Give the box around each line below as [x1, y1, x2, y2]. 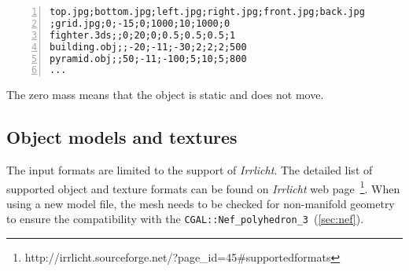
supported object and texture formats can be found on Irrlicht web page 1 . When [6, 178, 400, 196]
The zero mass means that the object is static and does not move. [6, 86, 324, 103]
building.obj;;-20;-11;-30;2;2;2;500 [50, 41, 247, 53]
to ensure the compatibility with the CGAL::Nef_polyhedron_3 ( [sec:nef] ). [6, 211, 364, 227]
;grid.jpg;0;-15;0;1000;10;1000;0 [50, 17, 230, 29]
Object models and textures [6, 125, 238, 149]
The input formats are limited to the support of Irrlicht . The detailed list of [6, 162, 373, 178]
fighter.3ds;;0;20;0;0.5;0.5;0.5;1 [50, 29, 236, 41]
